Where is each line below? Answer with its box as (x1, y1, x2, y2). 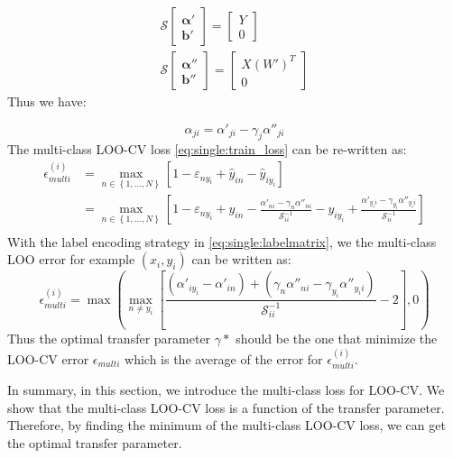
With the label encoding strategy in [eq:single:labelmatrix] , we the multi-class (7, 232, 437, 251)
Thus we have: (7, 92, 87, 111)
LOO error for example (7, 250, 135, 269)
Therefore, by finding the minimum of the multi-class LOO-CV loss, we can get (7, 416, 446, 435)
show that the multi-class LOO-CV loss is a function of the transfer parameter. (7, 398, 445, 417)
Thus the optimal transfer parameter (7, 329, 211, 348)
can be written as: (191, 250, 291, 269)
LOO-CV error (7, 349, 89, 368)
